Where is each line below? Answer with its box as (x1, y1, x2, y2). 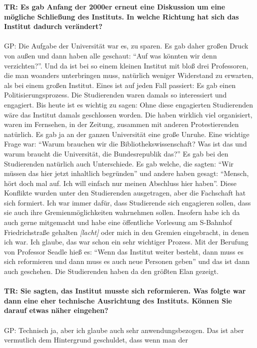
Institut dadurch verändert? (4, 21, 102, 31)
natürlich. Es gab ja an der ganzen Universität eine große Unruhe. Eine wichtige (4, 128, 249, 139)
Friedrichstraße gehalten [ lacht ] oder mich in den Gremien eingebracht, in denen (4, 226, 249, 237)
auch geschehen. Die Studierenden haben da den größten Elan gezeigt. (4, 266, 219, 276)
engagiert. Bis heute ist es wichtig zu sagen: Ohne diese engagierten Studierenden (4, 99, 253, 109)
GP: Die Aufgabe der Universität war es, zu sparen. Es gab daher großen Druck (4, 40, 248, 51)
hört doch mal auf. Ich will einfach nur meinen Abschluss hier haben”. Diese (4, 177, 236, 188)
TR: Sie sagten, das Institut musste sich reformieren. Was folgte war (4, 285, 246, 296)
